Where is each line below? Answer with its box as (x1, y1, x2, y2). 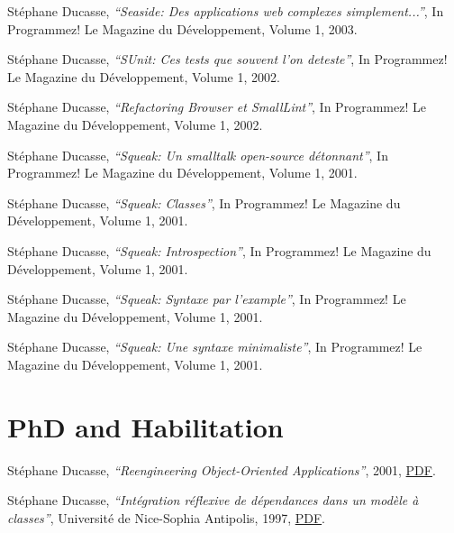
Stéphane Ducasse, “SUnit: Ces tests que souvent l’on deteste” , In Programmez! (7, 50, 448, 69)
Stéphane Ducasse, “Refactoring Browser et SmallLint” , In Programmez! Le (7, 97, 426, 116)
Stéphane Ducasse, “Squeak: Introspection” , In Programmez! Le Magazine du (7, 241, 431, 260)
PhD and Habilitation (7, 408, 284, 445)
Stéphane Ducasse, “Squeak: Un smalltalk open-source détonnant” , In (7, 145, 388, 164)
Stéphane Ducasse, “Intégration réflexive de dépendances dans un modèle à (7, 491, 419, 510)
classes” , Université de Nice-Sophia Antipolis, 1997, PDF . (7, 508, 325, 527)
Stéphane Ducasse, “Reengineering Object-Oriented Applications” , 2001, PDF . (7, 460, 436, 479)
